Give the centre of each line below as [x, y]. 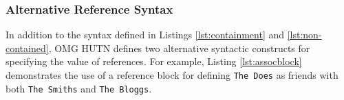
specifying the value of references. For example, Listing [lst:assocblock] [154, 61]
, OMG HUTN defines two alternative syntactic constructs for [179, 48]
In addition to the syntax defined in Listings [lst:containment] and [145, 35]
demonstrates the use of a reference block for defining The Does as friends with [172, 75]
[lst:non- [304, 35]
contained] [27, 48]
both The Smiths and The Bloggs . [79, 88]
